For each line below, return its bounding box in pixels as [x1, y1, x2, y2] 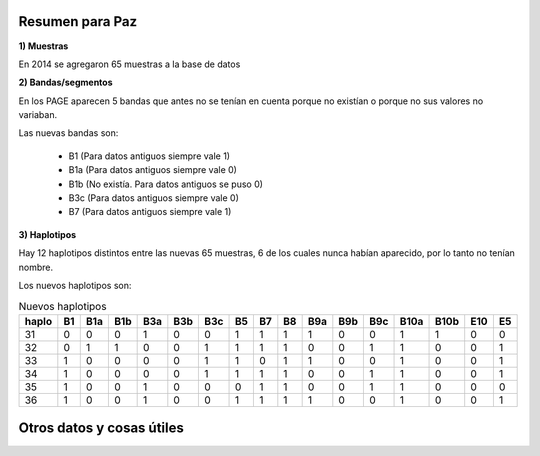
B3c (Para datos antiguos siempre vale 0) [68, 192, 240, 204]
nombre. [18, 261, 54, 273]
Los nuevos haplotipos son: [18, 279, 132, 291]
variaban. [18, 109, 58, 121]
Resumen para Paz [18, 13, 138, 30]
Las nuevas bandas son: [18, 127, 119, 139]
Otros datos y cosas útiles [18, 420, 185, 437]
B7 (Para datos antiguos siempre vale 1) [68, 206, 232, 218]
